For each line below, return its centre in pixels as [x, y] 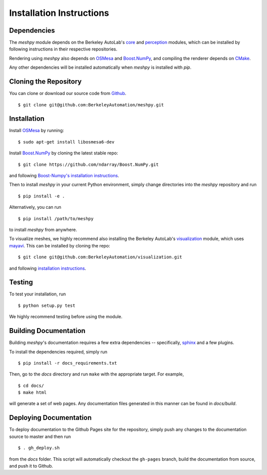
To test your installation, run [38, 294]
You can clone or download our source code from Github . [68, 94]
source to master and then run [40, 436]
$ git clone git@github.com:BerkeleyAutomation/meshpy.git [91, 105]
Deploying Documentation [50, 418]
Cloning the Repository [45, 82]
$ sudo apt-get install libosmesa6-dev [66, 142]
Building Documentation [47, 331]
